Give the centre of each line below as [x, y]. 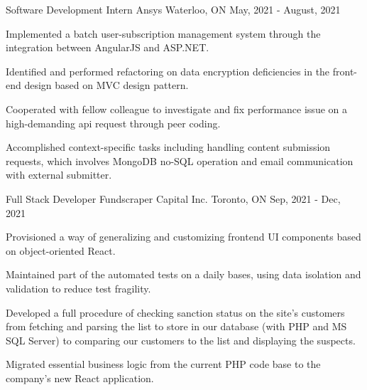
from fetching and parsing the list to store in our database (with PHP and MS [176, 326]
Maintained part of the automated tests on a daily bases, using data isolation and [183, 274]
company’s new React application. [80, 378]
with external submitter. [59, 175]
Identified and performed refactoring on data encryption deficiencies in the [168, 71]
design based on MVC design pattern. [106, 85]
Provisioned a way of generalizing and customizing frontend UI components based [183, 237]
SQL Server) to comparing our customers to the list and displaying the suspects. [181, 340]
